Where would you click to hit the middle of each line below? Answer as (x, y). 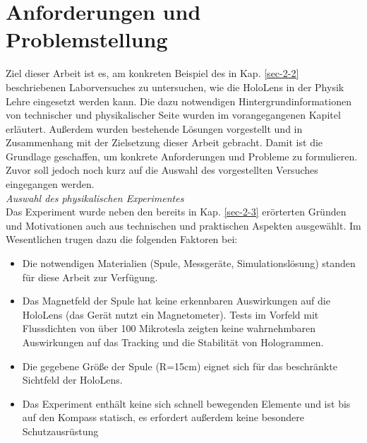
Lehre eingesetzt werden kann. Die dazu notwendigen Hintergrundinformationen (179, 101)
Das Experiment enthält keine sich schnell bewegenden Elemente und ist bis (186, 403)
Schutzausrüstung (60, 431)
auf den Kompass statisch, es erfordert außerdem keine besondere (163, 417)
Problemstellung (87, 39)
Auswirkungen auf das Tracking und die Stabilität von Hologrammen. (173, 342)
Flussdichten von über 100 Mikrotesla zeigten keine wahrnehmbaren (169, 328)
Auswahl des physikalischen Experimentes (95, 197)
